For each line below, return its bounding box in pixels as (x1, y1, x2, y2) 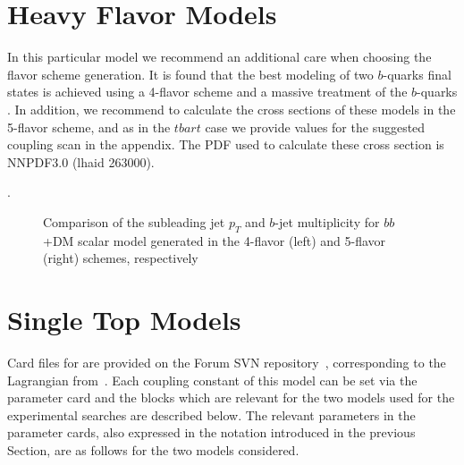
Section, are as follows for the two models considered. (7, 440, 299, 459)
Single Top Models (7, 301, 241, 338)
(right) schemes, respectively (43, 249, 198, 267)
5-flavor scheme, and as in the (7, 117, 171, 136)
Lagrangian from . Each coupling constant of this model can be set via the (7, 370, 418, 389)
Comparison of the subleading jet (43, 212, 225, 231)
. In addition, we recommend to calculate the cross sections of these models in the (7, 99, 456, 118)
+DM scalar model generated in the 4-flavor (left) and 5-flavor (43, 231, 386, 249)
